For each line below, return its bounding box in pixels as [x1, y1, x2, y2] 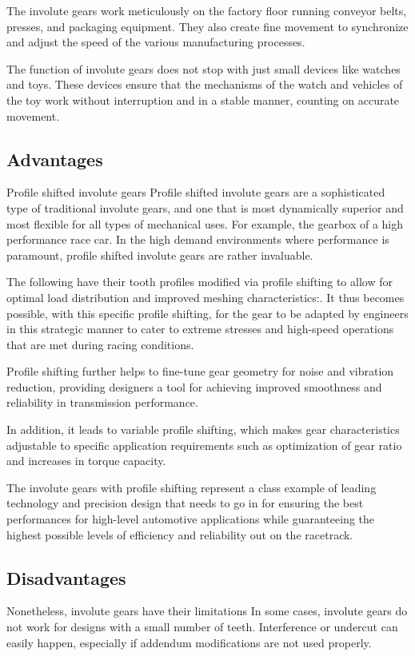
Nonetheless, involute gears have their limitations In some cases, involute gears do [6, 602, 408, 619]
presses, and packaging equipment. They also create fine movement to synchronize [6, 18, 409, 34]
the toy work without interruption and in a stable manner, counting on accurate [6, 91, 400, 108]
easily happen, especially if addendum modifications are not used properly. [6, 634, 372, 650]
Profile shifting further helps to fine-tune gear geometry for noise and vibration [6, 363, 394, 380]
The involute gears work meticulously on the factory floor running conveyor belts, [6, 2, 407, 18]
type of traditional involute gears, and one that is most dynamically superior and [6, 199, 404, 216]
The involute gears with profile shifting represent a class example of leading [6, 479, 377, 495]
